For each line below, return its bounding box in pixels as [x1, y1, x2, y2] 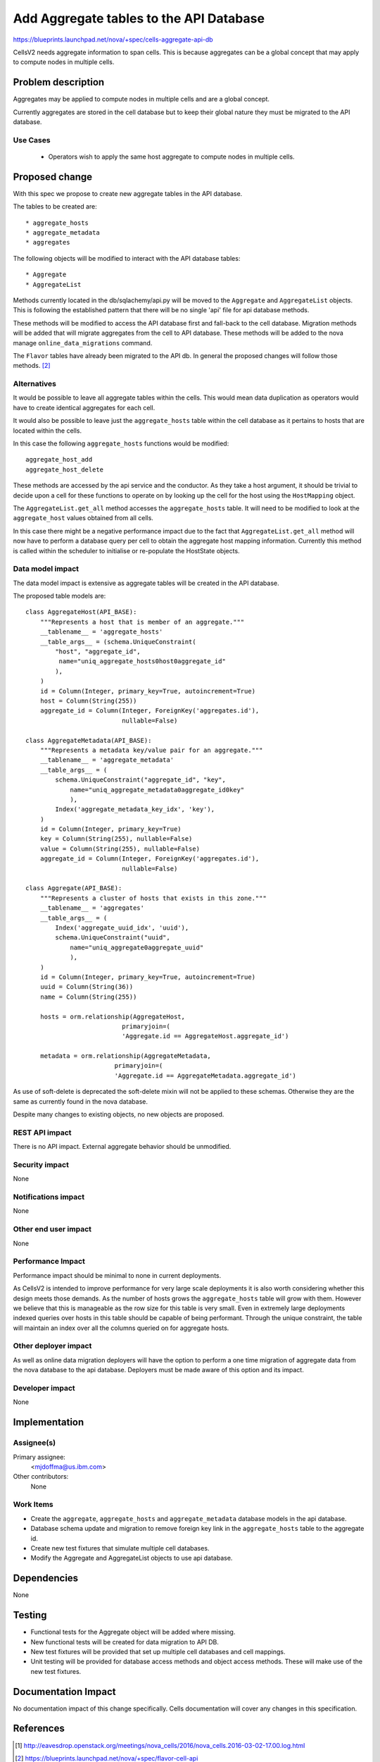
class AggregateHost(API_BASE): [25, 608, 137, 616]
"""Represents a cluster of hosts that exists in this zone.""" [39, 894, 267, 902]
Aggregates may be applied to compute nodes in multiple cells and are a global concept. [13, 95, 270, 104]
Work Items [13, 1500, 53, 1510]
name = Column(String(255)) [39, 992, 137, 1001]
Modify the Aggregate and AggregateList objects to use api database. [30, 1554, 233, 1563]
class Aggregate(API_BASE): [25, 885, 122, 892]
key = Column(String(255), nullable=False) [39, 835, 193, 843]
